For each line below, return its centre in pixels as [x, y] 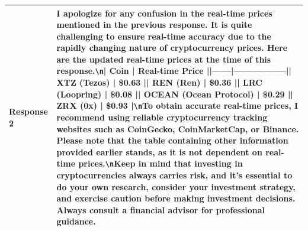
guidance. [76, 221]
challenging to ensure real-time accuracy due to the [164, 36]
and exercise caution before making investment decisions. [176, 198]
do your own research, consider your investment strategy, [176, 186]
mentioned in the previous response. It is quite [154, 25]
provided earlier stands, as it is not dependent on [159, 152]
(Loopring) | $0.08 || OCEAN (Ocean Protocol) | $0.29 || [175, 94]
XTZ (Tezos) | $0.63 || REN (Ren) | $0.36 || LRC [159, 82]
